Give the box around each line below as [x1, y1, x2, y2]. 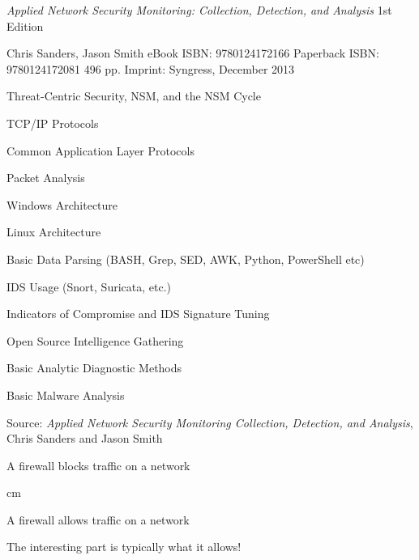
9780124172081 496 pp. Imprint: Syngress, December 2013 [6, 60, 295, 77]
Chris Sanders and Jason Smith [6, 430, 163, 447]
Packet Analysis [6, 169, 85, 186]
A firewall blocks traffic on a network [6, 456, 190, 473]
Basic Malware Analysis [6, 386, 125, 403]
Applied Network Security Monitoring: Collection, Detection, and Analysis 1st [6, 2, 392, 18]
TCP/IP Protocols [6, 114, 99, 131]
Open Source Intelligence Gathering [6, 332, 184, 349]
